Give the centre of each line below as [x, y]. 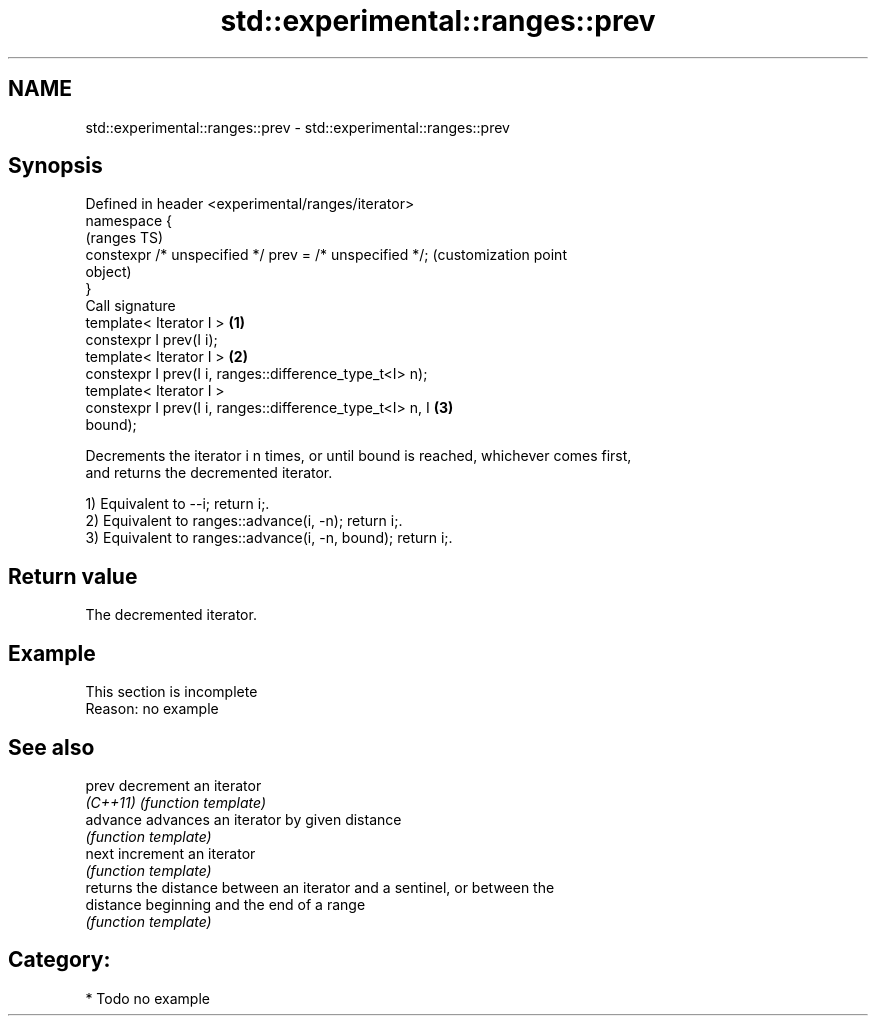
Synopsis [55, 166]
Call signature [130, 306]
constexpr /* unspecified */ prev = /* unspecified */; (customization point [326, 255]
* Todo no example [147, 998]
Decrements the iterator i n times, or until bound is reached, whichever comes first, [358, 456]
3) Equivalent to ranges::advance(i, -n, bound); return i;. [269, 538]
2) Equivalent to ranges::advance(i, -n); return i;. [244, 521]
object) [108, 272]
